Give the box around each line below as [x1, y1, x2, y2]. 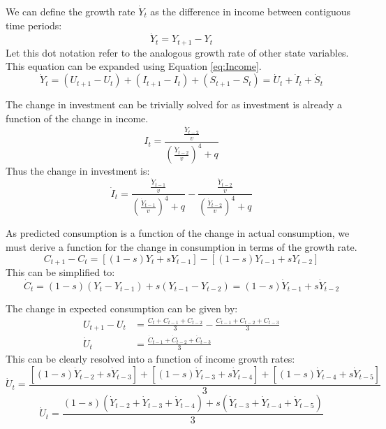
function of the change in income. [6, 110, 149, 125]
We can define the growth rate [6, 4, 135, 18]
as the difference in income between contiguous [150, 4, 351, 18]
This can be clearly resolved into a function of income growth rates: [6, 351, 295, 366]
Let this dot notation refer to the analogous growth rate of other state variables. [6, 45, 349, 59]
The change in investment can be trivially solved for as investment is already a [6, 97, 342, 112]
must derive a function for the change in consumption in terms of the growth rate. [6, 240, 357, 254]
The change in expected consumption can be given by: [6, 300, 238, 315]
